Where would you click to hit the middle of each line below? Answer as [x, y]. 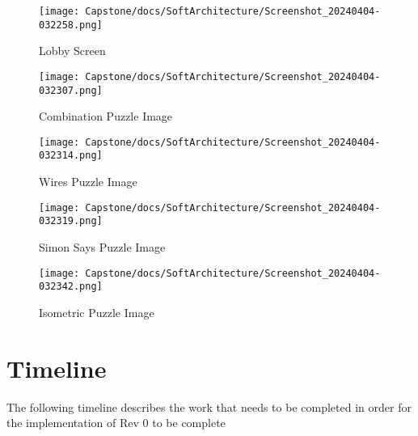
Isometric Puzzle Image [97, 312]
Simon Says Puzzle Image [102, 247]
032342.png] [71, 287]
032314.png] [71, 156]
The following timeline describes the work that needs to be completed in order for [209, 406]
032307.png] [71, 90]
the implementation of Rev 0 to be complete [116, 423]
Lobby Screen [72, 51]
